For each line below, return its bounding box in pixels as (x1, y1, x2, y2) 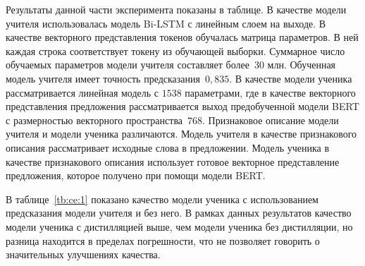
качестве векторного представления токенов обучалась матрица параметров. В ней (6, 30, 359, 44)
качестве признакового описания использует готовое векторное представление (6, 154, 340, 169)
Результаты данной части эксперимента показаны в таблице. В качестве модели (6, 2, 347, 16)
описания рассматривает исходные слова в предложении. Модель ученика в (6, 140, 329, 155)
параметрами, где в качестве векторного (185, 85, 356, 99)
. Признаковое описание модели (202, 112, 339, 127)
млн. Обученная (267, 57, 336, 72)
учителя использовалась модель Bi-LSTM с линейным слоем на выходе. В (6, 16, 326, 30)
